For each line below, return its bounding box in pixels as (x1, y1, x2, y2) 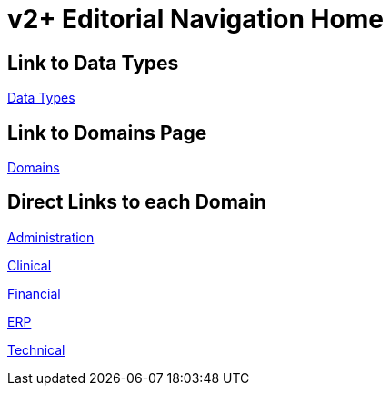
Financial (7, 285, 61, 301)
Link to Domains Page (7, 121, 207, 144)
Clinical (7, 257, 52, 273)
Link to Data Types (7, 51, 179, 74)
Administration (7, 229, 95, 245)
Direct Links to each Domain (7, 191, 266, 214)
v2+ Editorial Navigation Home (7, 4, 384, 34)
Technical (7, 341, 65, 358)
